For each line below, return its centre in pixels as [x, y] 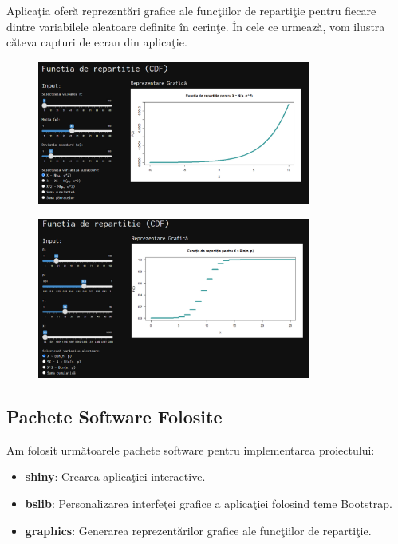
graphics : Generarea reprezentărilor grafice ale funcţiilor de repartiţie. [198, 530]
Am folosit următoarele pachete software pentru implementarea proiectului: [191, 449]
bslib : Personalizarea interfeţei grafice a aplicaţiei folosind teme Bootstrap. [209, 503]
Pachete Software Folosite [114, 416]
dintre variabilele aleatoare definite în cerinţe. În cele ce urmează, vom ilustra [196, 26]
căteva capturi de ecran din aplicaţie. [97, 42]
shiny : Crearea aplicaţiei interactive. [115, 476]
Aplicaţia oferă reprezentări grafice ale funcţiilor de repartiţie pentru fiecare [191, 10]
